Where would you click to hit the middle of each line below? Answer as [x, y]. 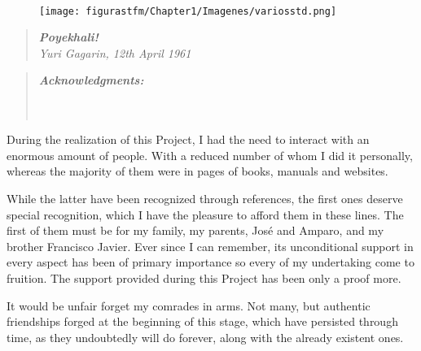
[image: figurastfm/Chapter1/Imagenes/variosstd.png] [188, 11]
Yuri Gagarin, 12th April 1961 [115, 52]
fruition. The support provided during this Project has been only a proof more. [204, 277]
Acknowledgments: [91, 80]
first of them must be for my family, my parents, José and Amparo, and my [195, 230]
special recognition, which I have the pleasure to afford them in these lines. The [205, 214]
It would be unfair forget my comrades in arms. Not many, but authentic [189, 305]
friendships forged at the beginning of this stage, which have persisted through [202, 321]
